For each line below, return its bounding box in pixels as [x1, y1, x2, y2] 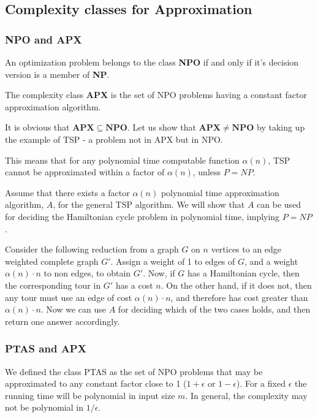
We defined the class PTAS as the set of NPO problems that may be [5, 365, 263, 378]
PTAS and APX [5, 341, 86, 356]
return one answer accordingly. [5, 314, 120, 327]
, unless [192, 165, 221, 178]
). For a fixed [236, 377, 286, 390]
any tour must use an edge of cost [5, 291, 132, 303]
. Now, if [143, 267, 175, 279]
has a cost [115, 278, 153, 291]
